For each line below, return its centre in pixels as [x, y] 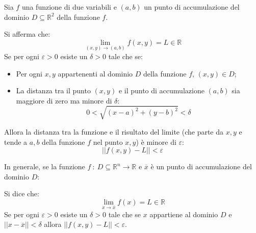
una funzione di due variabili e [69, 7]
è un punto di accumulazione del [201, 166]
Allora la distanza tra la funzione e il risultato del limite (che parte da [114, 131]
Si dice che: [22, 193]
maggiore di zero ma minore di [64, 100]
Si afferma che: [27, 34]
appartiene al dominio [184, 214]
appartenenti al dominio [95, 73]
